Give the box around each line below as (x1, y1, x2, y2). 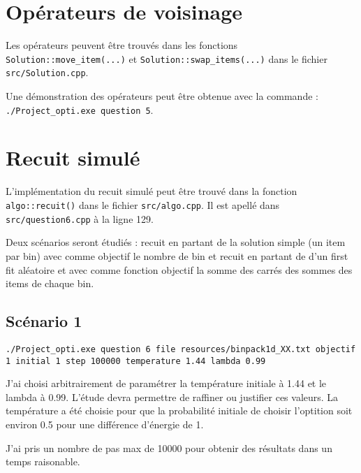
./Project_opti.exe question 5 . (6, 102, 154, 117)
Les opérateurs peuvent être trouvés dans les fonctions (6, 38, 238, 52)
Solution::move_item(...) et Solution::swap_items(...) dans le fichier (6, 51, 327, 66)
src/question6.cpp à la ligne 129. (6, 211, 154, 226)
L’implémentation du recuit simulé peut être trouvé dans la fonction (6, 184, 297, 198)
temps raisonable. (6, 454, 80, 469)
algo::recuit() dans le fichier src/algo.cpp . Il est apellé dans (6, 198, 280, 212)
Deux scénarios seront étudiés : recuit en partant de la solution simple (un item (6, 235, 346, 249)
